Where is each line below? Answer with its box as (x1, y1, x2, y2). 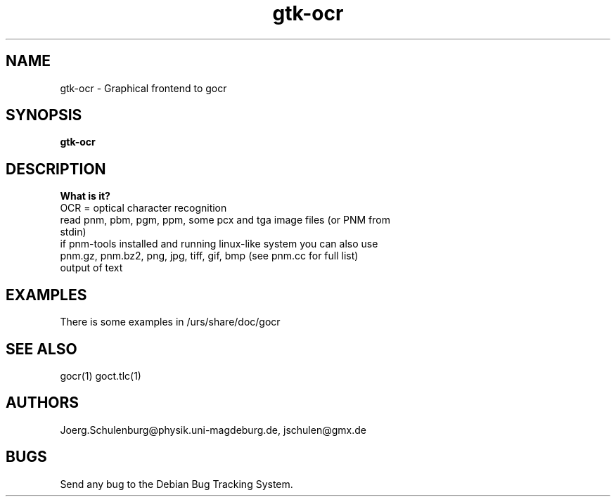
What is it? (60, 190, 110, 202)
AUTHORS (6, 394, 79, 412)
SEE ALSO (6, 340, 77, 358)
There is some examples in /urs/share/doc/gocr (60, 316, 281, 328)
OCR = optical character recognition (60, 202, 227, 214)
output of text (60, 262, 123, 274)
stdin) (60, 226, 86, 238)
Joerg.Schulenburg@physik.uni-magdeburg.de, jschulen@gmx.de (60, 423, 366, 436)
